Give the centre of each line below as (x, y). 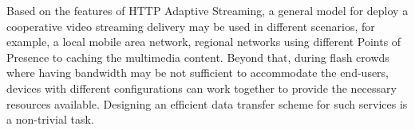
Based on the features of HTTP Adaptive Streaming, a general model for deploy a (207, 10)
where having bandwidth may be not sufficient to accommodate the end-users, (198, 73)
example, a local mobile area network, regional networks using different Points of (204, 42)
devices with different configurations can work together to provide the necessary (202, 88)
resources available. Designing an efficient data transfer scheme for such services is (207, 103)
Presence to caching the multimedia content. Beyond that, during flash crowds (198, 57)
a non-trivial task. (50, 119)
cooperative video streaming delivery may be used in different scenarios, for (191, 26)
